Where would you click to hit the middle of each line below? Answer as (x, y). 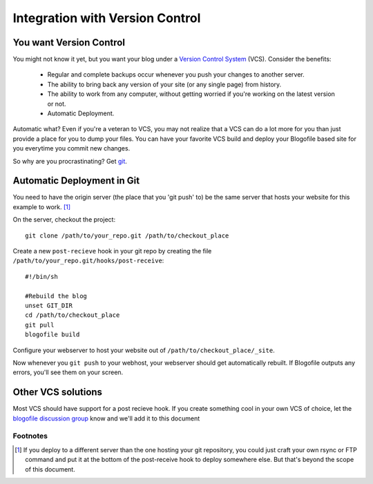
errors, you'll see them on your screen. (68, 372)
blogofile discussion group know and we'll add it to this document (106, 418)
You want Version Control (69, 42)
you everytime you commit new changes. (71, 148)
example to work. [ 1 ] (42, 206)
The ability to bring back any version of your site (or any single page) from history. (164, 84)
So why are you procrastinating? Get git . (70, 161)
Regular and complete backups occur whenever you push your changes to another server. (176, 75)
